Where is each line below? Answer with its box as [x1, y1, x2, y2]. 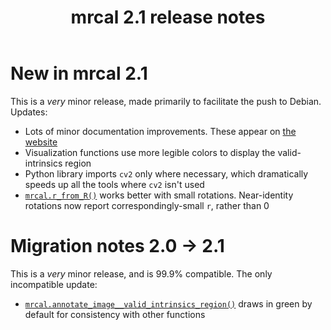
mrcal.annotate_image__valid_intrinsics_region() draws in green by [24, 297, 313, 310]
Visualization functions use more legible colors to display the [24, 146, 276, 158]
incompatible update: [10, 278, 98, 290]
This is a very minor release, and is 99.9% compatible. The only [10, 267, 273, 280]
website [24, 136, 58, 148]
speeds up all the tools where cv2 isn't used [24, 178, 205, 190]
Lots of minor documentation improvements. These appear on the [24, 125, 297, 137]
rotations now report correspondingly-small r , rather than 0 [24, 199, 270, 211]
